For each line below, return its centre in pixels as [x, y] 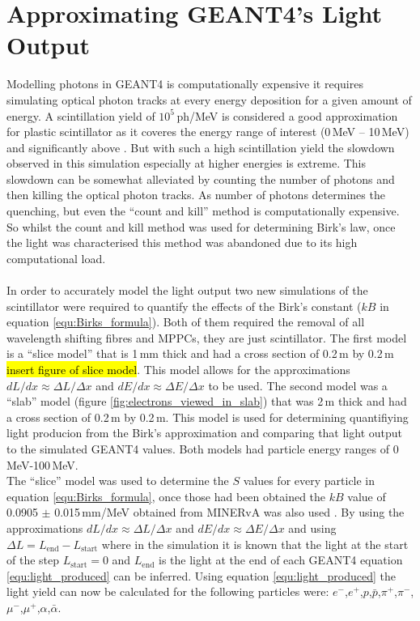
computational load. [56, 258]
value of [367, 496]
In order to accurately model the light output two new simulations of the [187, 290]
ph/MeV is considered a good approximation [287, 115]
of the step [33, 560]
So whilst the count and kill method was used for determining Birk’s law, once [201, 226]
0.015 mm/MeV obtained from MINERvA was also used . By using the [229, 512]
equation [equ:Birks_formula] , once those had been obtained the [166, 496]
